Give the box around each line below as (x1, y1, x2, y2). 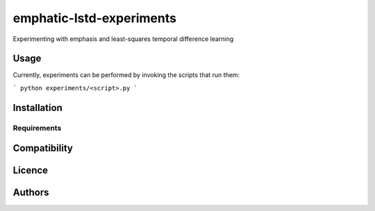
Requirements (12, 123, 62, 133)
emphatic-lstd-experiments (12, 10, 177, 26)
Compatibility (12, 142, 73, 154)
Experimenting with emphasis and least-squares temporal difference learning (12, 35, 234, 43)
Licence (12, 164, 49, 176)
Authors (12, 187, 49, 199)
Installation (12, 101, 62, 114)
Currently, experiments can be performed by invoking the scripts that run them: (12, 71, 240, 79)
